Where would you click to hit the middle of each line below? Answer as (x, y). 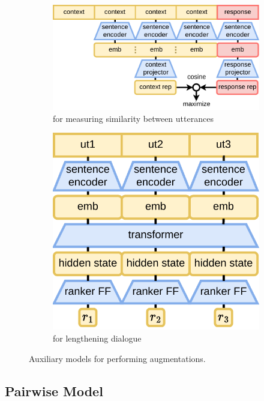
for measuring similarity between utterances (133, 118)
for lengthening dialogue (97, 338)
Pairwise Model (54, 390)
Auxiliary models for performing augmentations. (117, 358)
